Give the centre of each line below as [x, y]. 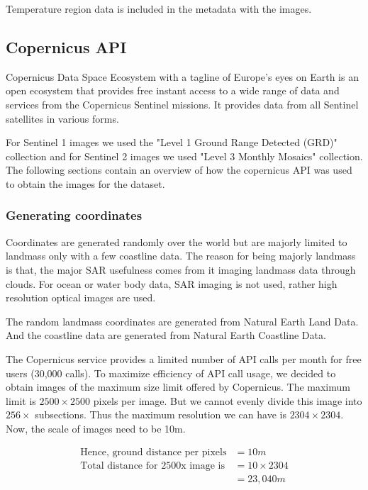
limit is [21, 400]
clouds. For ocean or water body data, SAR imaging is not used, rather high [172, 283]
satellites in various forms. [62, 118]
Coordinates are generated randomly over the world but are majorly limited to [177, 241]
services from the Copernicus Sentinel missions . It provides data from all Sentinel [182, 104]
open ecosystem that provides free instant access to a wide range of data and [173, 90]
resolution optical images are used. [81, 297]
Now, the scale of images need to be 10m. [96, 428]
